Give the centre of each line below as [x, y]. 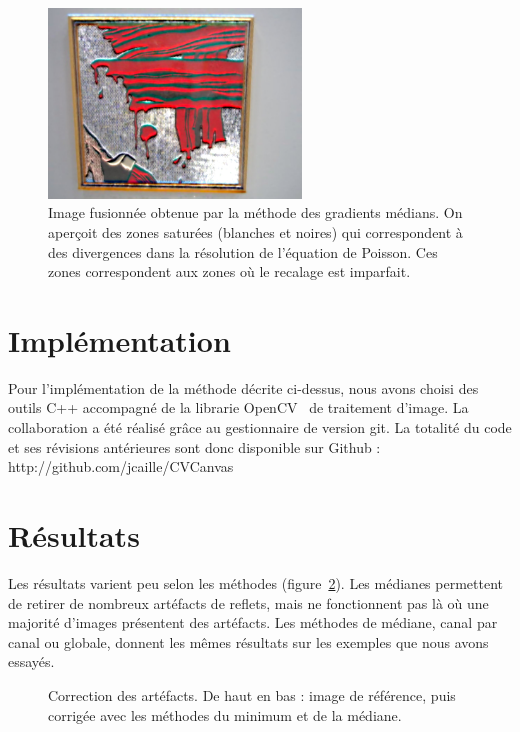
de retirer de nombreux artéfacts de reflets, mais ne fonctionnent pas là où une [248, 602]
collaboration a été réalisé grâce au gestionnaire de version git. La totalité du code [260, 427]
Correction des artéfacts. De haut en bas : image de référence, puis [252, 694]
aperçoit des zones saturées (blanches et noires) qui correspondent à [255, 231]
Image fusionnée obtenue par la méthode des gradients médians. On [255, 212]
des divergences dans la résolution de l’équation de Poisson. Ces [243, 251]
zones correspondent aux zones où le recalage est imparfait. [229, 271]
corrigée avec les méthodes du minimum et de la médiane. [225, 714]
